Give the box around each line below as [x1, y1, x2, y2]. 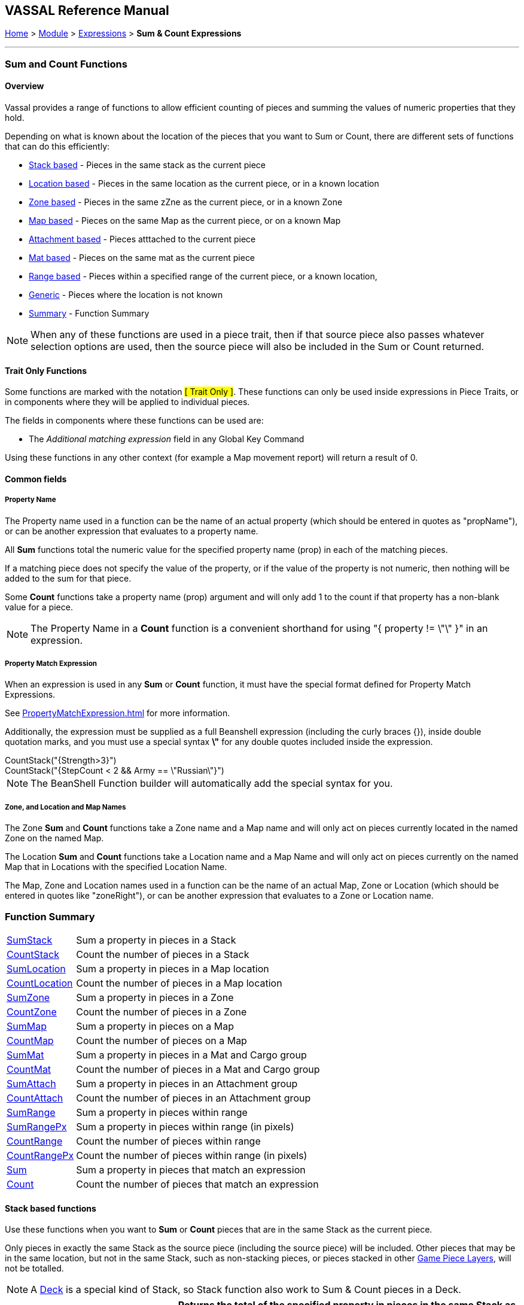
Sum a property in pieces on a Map [76, 1020, 234, 1032]
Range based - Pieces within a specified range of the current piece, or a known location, [29, 271, 377, 282]
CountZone [7, 1005, 57, 1018]
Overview [5, 81, 44, 92]
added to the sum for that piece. [5, 573, 132, 583]
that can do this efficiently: [5, 141, 110, 152]
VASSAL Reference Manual [5, 3, 169, 18]
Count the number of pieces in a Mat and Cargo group [76, 1063, 320, 1075]
